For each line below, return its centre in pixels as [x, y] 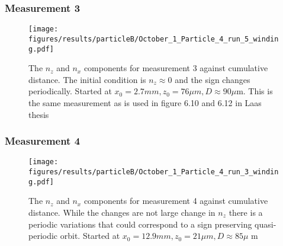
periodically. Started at [70, 91]
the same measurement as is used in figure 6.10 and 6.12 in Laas [145, 102]
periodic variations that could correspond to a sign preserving [140, 224]
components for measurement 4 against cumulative [176, 201]
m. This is [255, 91]
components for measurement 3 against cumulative [176, 68]
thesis [39, 114]
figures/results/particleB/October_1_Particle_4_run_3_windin [154, 172]
